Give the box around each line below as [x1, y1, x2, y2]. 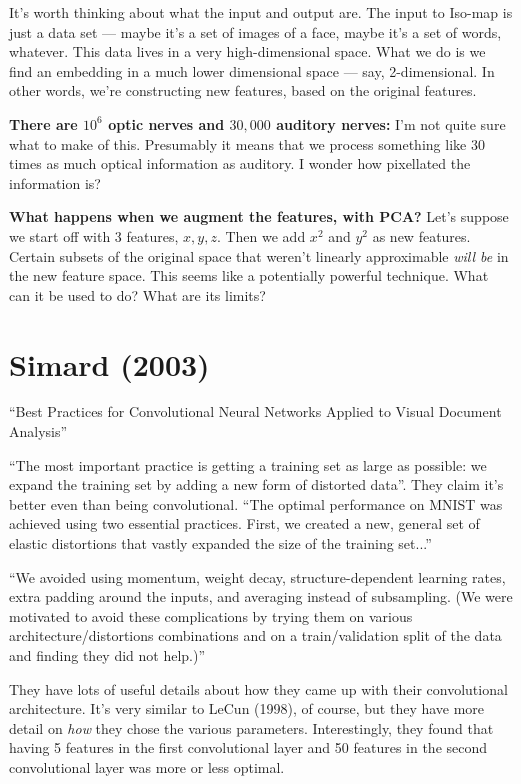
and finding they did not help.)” [9, 644, 206, 665]
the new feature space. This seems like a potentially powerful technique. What [9, 265, 489, 286]
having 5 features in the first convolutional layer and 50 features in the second [9, 737, 488, 758]
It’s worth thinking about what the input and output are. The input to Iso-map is [9, 2, 513, 22]
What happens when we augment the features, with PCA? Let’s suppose [9, 206, 509, 227]
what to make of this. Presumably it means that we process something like [9, 133, 467, 154]
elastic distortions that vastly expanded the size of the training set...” [9, 533, 432, 553]
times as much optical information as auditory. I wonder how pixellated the [9, 153, 471, 174]
